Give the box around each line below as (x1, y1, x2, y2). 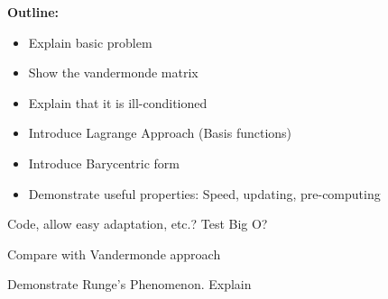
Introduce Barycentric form (28, 153, 180, 172)
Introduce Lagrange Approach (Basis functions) (28, 123, 292, 142)
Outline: (7, 3, 60, 21)
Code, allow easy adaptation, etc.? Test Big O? (7, 214, 268, 233)
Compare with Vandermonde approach (7, 244, 221, 263)
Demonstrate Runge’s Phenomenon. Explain (7, 275, 252, 294)
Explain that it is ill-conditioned (28, 93, 208, 112)
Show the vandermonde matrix (28, 63, 199, 82)
